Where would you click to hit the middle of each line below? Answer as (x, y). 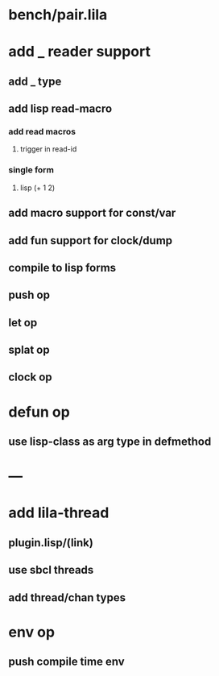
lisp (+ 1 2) (37, 188)
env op (31, 632)
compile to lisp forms (62, 267)
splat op (29, 350)
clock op (30, 377)
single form (31, 170)
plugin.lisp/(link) (51, 543)
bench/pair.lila (58, 15)
